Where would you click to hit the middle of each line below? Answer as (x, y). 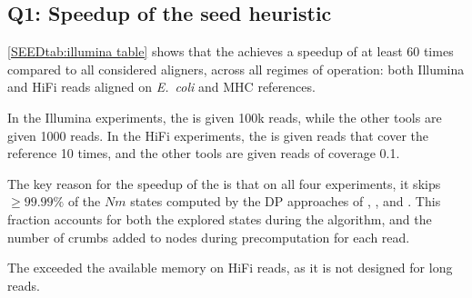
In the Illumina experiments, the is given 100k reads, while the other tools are (225, 117)
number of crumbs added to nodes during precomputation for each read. (209, 237)
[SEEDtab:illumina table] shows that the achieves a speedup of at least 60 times (231, 51)
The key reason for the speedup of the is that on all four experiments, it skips (224, 183)
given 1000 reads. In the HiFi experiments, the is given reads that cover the (218, 135)
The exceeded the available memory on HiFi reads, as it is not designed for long (230, 268)
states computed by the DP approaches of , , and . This (286, 201)
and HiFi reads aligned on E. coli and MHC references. (161, 87)
